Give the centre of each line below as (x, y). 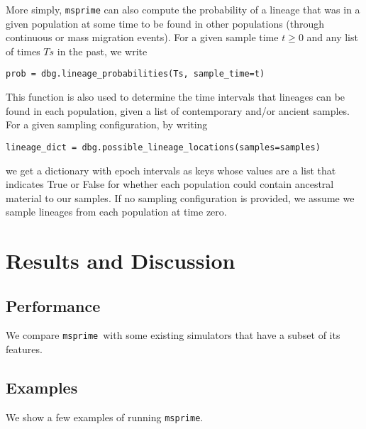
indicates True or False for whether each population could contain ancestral (170, 184)
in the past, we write (102, 51)
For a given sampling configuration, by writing (107, 124)
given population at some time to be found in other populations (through (165, 23)
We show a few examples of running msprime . (105, 417)
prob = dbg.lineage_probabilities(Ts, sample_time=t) (135, 74)
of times (23, 51)
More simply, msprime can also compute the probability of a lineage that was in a (183, 9)
